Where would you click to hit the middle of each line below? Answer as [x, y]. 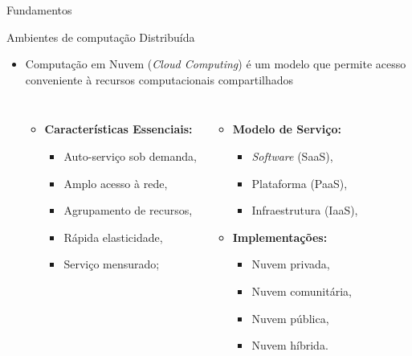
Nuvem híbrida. [290, 345]
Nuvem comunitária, [302, 291]
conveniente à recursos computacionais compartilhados [159, 79]
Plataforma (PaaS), [300, 183]
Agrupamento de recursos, [128, 210]
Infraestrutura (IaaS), [305, 210]
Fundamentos [39, 10]
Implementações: [280, 237]
